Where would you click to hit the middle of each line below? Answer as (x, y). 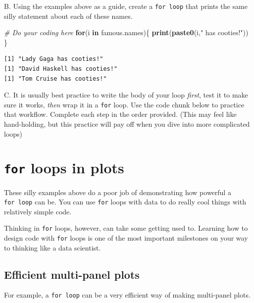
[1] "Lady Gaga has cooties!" (54, 59)
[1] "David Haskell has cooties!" (61, 69)
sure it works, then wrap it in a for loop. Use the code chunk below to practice (124, 104)
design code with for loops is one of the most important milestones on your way (126, 238)
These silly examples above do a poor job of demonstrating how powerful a (118, 192)
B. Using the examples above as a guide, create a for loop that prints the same (126, 6)
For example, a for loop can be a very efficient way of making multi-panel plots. (127, 295)
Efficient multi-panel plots (72, 274)
